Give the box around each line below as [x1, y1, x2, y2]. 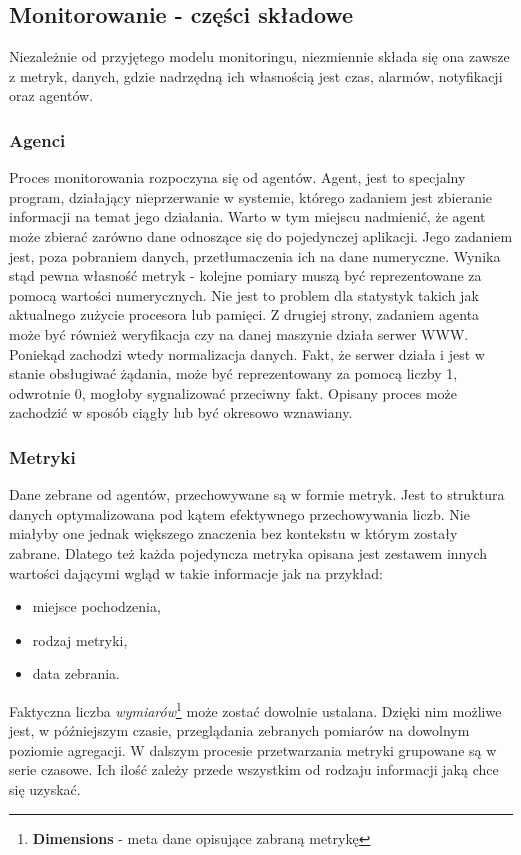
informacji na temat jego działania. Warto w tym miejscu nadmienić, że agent [9, 206, 486, 227]
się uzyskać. [9, 778, 81, 799]
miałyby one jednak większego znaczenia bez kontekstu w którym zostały [9, 523, 458, 544]
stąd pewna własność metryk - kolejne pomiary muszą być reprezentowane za [9, 265, 482, 286]
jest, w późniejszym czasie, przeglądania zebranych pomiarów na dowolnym [9, 720, 470, 741]
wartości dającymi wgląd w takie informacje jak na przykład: [9, 562, 383, 583]
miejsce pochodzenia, [32, 596, 161, 617]
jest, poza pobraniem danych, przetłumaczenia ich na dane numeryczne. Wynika [9, 245, 501, 266]
